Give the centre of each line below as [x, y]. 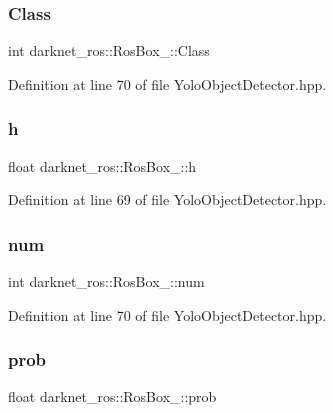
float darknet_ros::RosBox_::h [102, 165]
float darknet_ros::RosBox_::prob [112, 396]
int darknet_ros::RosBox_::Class [109, 50]
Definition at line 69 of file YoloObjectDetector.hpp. [167, 199]
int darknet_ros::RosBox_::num [106, 281]
